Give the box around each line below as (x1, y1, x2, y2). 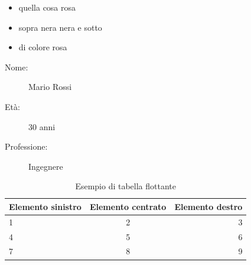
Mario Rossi (28, 80, 72, 93)
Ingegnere (28, 160, 63, 172)
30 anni (28, 120, 56, 132)
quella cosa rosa (18, 1, 76, 13)
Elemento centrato (89, 200, 167, 212)
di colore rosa (18, 41, 67, 53)
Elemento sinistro (9, 200, 82, 212)
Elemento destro (174, 200, 243, 212)
